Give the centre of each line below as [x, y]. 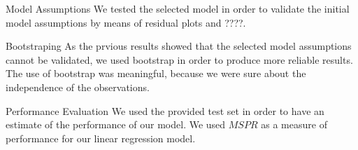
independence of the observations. [78, 87]
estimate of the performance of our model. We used [116, 124]
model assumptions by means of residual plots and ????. [126, 22]
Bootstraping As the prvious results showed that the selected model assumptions [179, 46]
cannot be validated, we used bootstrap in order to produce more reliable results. [179, 59]
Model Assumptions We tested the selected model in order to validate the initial [178, 8]
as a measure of [294, 124]
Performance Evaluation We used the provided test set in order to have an [165, 110]
